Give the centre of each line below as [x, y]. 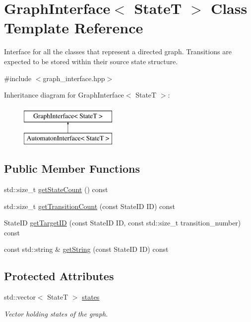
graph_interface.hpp [74, 78]
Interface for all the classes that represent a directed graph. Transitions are [118, 52]
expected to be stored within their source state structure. [91, 61]
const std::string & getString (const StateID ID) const [86, 249]
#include [18, 78]
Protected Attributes [59, 276]
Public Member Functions [72, 168]
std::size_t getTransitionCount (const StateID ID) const [90, 206]
